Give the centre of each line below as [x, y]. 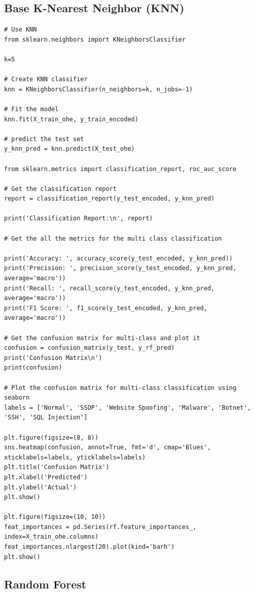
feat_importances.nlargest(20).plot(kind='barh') [89, 547]
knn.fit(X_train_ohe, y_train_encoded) [71, 119]
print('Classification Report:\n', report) [79, 219]
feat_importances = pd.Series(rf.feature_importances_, [100, 527]
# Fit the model [31, 109]
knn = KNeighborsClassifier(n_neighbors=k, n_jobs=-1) [99, 89]
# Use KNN [21, 30]
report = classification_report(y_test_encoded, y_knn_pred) [110, 199]
